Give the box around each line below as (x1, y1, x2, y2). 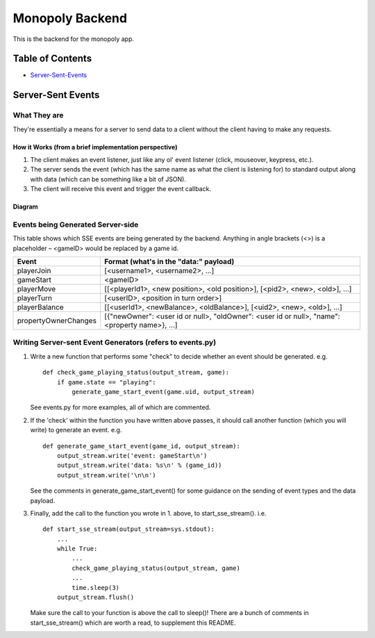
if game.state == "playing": (56, 378, 156, 386)
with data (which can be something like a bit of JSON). (30, 174, 187, 183)
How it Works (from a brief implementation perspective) (12, 142, 178, 151)
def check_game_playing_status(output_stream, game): (42, 368, 229, 377)
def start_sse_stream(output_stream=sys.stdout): (42, 525, 215, 533)
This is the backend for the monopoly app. (12, 35, 135, 43)
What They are (12, 111, 64, 120)
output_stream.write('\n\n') (56, 471, 156, 479)
